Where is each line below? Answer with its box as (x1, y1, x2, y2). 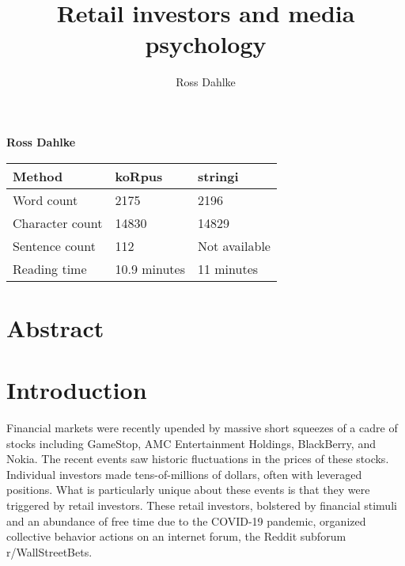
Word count (13, 190, 78, 209)
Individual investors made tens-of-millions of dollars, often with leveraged (6, 465, 362, 482)
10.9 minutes (115, 259, 185, 278)
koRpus (115, 166, 163, 185)
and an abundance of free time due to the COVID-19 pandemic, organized (6, 512, 366, 529)
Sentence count (13, 236, 96, 255)
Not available (197, 236, 271, 255)
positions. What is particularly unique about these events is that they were (6, 481, 370, 498)
